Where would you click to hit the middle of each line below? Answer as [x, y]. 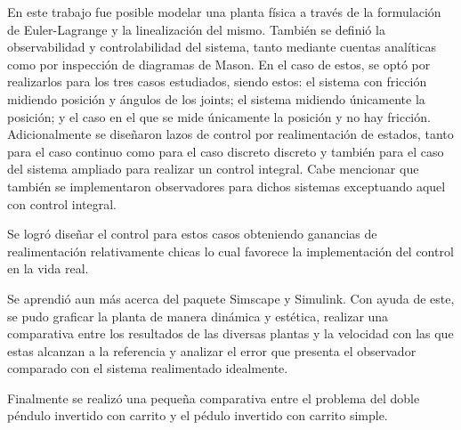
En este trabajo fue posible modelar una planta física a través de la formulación [224, 12]
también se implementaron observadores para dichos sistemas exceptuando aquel [226, 186]
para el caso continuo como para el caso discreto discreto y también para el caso [226, 151]
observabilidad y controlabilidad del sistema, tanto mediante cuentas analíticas [222, 47]
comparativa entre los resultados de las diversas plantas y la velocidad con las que [230, 333]
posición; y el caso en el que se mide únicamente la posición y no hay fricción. [219, 116]
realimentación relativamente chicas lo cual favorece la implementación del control [230, 251]
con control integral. [62, 203]
